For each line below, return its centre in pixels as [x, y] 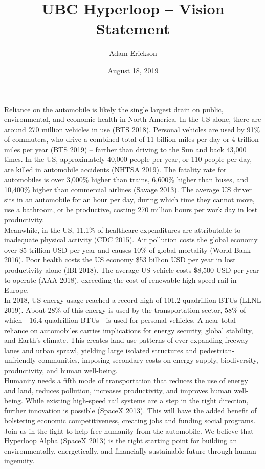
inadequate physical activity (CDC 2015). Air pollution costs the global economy [131, 240]
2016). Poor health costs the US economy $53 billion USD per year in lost [120, 260]
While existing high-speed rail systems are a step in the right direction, [137, 400]
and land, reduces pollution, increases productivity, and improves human [118, 390]
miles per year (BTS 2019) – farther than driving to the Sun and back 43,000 [125, 149]
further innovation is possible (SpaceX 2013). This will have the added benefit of [130, 410]
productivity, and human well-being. [61, 370]
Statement [133, 28]
